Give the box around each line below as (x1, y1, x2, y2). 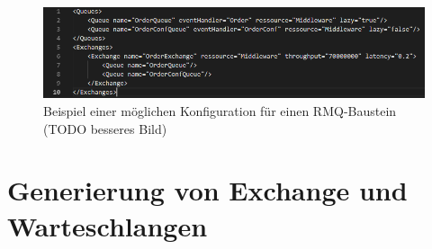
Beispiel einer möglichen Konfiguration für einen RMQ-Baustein (43, 101, 397, 120)
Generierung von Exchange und (7, 172, 408, 209)
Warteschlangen (7, 207, 208, 244)
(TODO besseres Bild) (43, 119, 167, 138)
